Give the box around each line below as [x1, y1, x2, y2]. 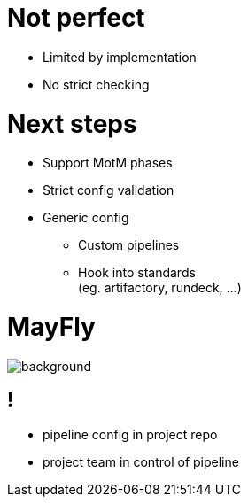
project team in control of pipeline [43, 454, 239, 469]
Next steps [7, 108, 137, 139]
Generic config [43, 210, 129, 226]
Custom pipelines [78, 237, 180, 253]
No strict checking [43, 76, 150, 92]
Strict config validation [43, 182, 174, 198]
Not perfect [7, 3, 145, 33]
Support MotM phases [43, 155, 173, 171]
